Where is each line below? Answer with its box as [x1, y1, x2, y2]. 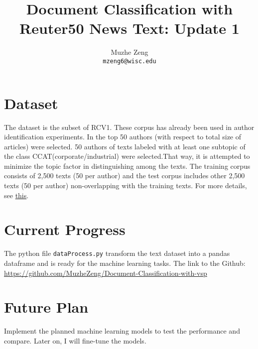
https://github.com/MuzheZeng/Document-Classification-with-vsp [4, 267, 207, 278]
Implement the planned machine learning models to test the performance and [4, 326, 240, 336]
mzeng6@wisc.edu [103, 57, 156, 65]
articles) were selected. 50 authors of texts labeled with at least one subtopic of [4, 141, 246, 151]
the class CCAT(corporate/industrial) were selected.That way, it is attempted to [4, 151, 250, 161]
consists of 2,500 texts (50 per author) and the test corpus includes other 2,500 [4, 170, 245, 181]
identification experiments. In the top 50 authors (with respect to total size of [4, 131, 242, 142]
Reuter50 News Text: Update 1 [19, 18, 240, 38]
